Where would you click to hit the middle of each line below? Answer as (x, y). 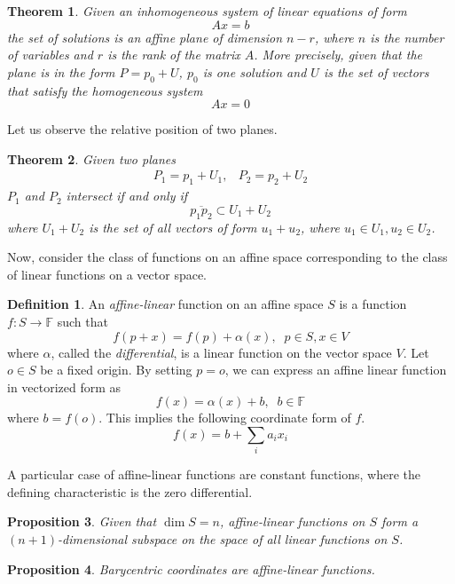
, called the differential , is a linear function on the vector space (221, 352)
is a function (373, 304)
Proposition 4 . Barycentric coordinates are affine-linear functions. (191, 568)
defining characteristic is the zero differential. (130, 491)
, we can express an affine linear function (336, 370)
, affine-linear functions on (292, 521)
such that (82, 321)
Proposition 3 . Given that (82, 521)
